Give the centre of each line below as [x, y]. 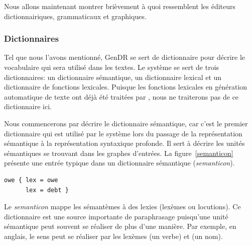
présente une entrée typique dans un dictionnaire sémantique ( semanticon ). [119, 163]
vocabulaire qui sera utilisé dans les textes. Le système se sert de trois [112, 67]
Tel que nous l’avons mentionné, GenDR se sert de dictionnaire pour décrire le [125, 57]
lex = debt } [47, 190]
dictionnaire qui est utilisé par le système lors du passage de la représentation [123, 133]
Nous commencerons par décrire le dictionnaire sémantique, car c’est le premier [126, 123]
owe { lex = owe [31, 180]
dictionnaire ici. [28, 106]
